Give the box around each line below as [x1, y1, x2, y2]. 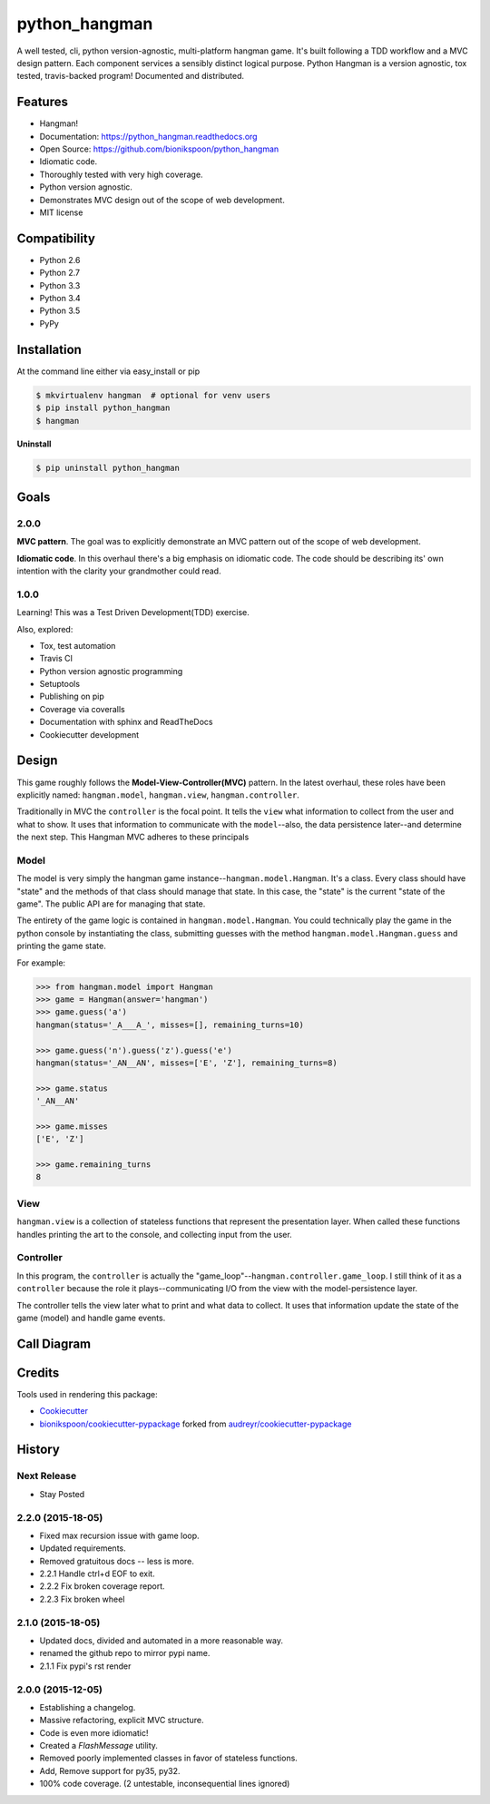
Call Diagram [16, 1336, 92, 1351]
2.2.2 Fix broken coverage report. [39, 1581, 165, 1592]
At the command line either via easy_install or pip [16, 366, 200, 377]
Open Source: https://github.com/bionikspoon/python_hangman [39, 143, 279, 154]
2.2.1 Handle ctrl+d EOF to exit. [39, 1568, 155, 1579]
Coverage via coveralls [39, 703, 126, 714]
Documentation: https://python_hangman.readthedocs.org [39, 131, 258, 142]
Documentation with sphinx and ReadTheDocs [39, 717, 213, 728]
